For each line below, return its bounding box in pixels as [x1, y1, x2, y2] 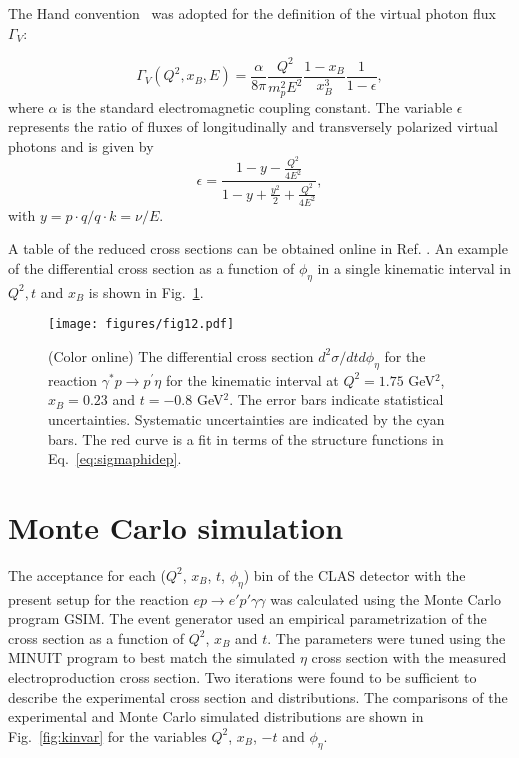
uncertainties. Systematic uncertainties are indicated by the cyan [48, 408, 445, 429]
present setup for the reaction [8, 588, 189, 609]
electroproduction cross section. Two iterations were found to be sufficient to [8, 667, 477, 687]
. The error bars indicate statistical [229, 389, 444, 410]
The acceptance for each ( [8, 564, 166, 585]
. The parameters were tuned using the [267, 627, 506, 648]
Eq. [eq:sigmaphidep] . [48, 448, 182, 469]
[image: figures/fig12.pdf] [48, 317, 235, 332]
